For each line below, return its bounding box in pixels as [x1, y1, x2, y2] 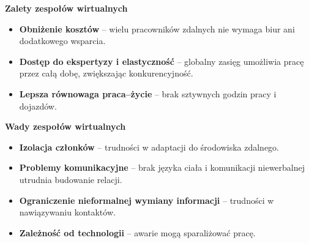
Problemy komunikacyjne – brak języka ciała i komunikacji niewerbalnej [19, 161, 305, 174]
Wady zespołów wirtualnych [5, 120, 126, 133]
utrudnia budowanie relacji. [19, 173, 122, 185]
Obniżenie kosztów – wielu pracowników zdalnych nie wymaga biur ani [19, 22, 295, 35]
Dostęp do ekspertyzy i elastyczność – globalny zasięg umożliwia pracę [19, 54, 304, 67]
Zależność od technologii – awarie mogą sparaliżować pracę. [19, 226, 256, 239]
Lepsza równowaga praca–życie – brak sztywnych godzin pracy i [19, 87, 277, 100]
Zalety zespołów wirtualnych [5, 2, 128, 14]
